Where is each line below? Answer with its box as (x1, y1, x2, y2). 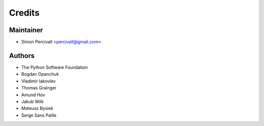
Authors (9, 51, 35, 60)
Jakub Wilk (21, 98, 44, 105)
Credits (9, 7, 40, 18)
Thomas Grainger (21, 85, 57, 91)
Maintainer (9, 26, 44, 34)
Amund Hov (21, 92, 45, 98)
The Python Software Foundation (21, 64, 88, 70)
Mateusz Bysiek (21, 105, 54, 111)
